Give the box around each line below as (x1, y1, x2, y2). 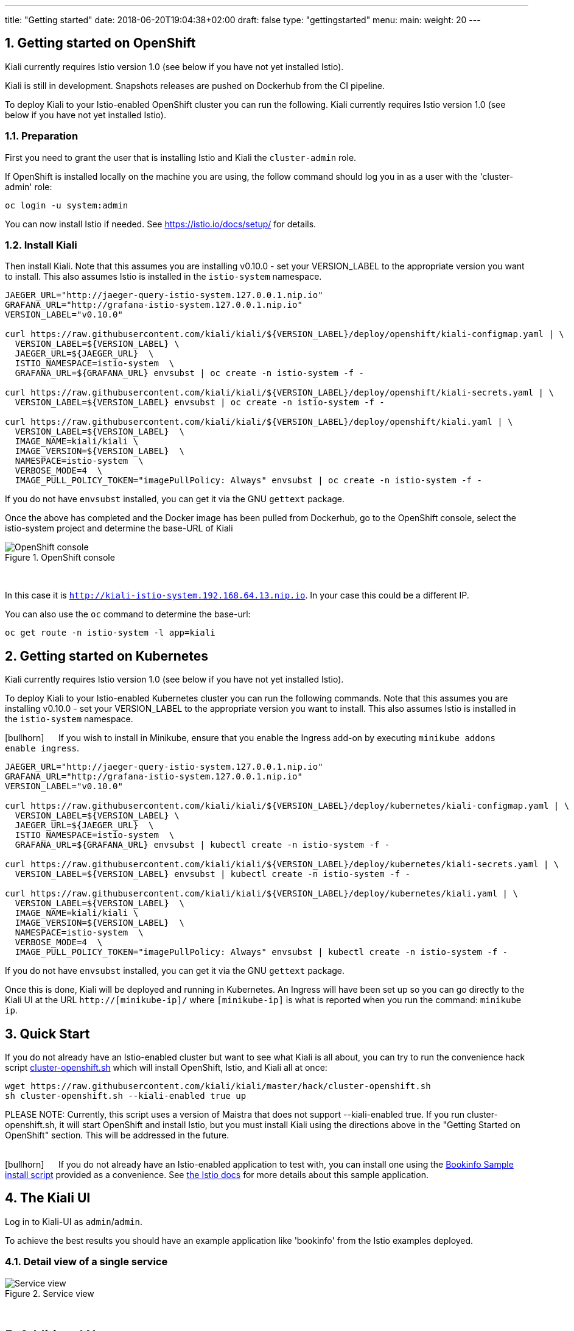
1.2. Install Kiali (5, 238, 77, 251)
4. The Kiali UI (5, 1190, 91, 1206)
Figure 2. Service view (5, 1288, 94, 1299)
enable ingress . (5, 743, 80, 754)
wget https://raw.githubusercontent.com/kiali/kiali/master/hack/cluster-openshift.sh (5, 1081, 431, 1091)
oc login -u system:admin (5, 200, 128, 210)
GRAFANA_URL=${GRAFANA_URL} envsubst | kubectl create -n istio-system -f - (15, 840, 390, 850)
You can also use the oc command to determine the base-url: (5, 609, 251, 620)
